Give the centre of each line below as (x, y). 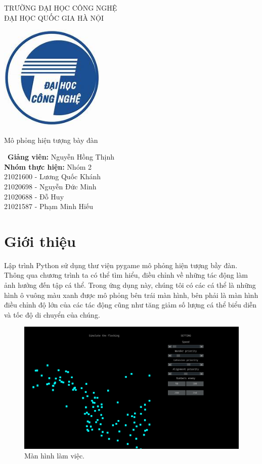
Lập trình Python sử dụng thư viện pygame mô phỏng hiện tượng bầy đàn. (121, 265)
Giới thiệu (40, 241)
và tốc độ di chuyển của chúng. (52, 314)
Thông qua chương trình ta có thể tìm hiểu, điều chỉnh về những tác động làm (126, 275)
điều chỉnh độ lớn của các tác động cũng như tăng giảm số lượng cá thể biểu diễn (130, 305)
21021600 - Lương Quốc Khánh (53, 176)
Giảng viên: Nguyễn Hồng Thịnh (61, 157)
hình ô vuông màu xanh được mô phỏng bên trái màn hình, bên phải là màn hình (131, 295)
